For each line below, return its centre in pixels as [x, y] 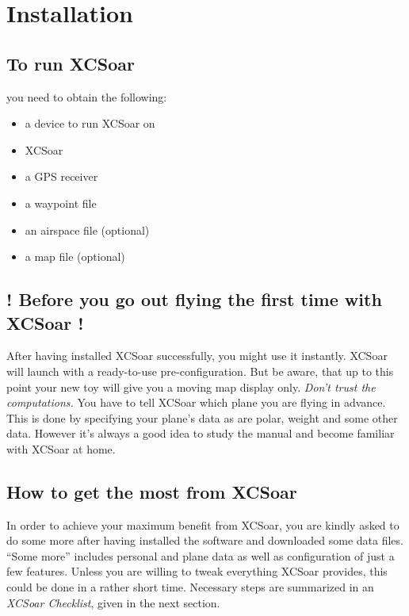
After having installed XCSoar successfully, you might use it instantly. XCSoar [197, 356]
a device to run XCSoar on [90, 123]
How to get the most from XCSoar [152, 491]
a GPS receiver [61, 176]
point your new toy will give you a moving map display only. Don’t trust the [191, 386]
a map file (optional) [75, 256]
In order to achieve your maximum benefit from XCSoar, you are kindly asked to [203, 524]
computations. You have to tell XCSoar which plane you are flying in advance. [196, 402]
